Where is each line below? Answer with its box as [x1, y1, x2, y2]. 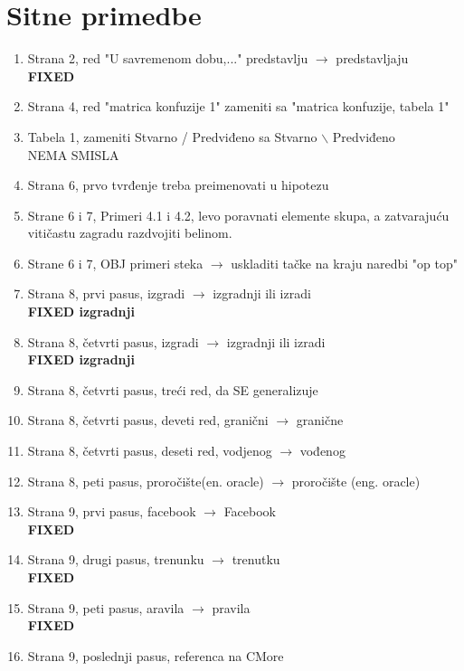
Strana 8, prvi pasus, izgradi [27, 284, 185, 303]
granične [296, 411, 344, 430]
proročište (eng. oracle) [291, 471, 421, 490]
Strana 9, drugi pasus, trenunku [27, 550, 204, 569]
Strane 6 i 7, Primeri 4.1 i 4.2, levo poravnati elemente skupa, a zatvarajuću [27, 205, 450, 224]
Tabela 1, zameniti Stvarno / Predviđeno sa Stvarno [27, 127, 317, 146]
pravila [212, 598, 251, 617]
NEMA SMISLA [27, 145, 119, 164]
